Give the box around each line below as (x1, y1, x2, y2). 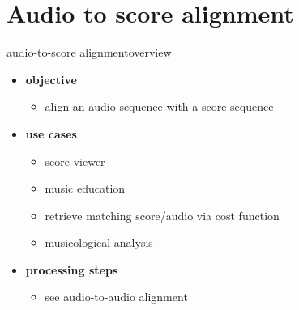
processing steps (25, 261, 118, 278)
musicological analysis (45, 234, 153, 251)
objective (25, 70, 77, 87)
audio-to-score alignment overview (6, 44, 172, 61)
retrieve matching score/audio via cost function (45, 206, 280, 223)
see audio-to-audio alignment (45, 288, 188, 305)
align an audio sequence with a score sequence (45, 98, 274, 115)
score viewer (45, 152, 105, 169)
